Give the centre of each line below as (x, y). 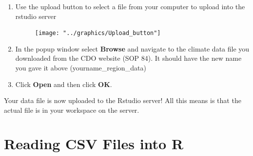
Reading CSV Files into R (94, 143)
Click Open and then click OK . (64, 84)
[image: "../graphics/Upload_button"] (98, 33)
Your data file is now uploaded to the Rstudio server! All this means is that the (123, 100)
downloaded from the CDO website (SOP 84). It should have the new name (128, 58)
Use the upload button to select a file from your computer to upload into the (130, 6)
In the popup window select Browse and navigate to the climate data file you (132, 48)
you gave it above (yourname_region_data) (81, 68)
